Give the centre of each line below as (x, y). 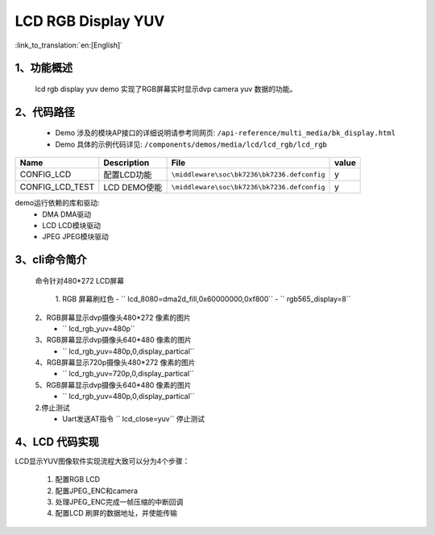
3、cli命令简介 (51, 260)
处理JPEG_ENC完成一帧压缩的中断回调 (119, 502)
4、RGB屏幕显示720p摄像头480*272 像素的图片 (116, 363)
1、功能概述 (44, 68)
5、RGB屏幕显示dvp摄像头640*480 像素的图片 (114, 385)
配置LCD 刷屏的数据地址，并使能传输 (116, 513)
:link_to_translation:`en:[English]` (69, 45)
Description (126, 163)
